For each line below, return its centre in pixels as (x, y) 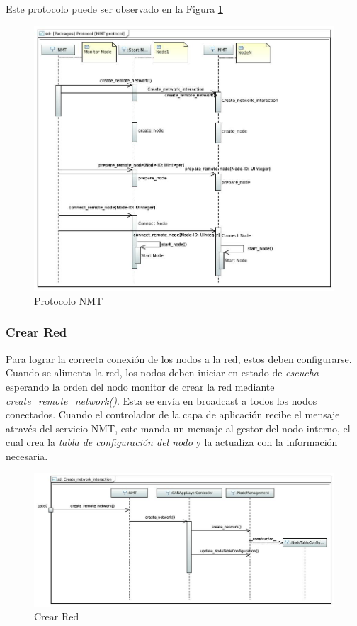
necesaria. (27, 455)
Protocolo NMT (69, 300)
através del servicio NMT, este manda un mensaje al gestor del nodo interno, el (178, 428)
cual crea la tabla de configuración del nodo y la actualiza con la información (172, 442)
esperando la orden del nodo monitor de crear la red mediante (140, 386)
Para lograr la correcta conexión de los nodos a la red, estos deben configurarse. (179, 358)
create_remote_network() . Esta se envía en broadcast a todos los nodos (161, 400)
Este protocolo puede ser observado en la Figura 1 (114, 9)
